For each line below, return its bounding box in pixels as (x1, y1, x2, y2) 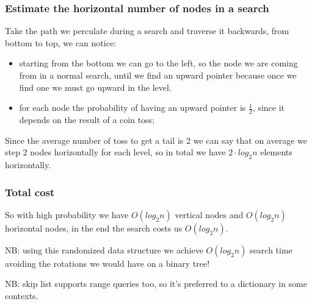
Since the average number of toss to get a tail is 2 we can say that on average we (5, 133, 307, 146)
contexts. (5, 289, 38, 302)
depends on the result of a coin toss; (19, 113, 155, 126)
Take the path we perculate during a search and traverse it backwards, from (5, 24, 289, 37)
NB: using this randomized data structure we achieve (5, 243, 203, 256)
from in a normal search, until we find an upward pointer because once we (19, 69, 297, 81)
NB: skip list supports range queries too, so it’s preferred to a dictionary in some (5, 277, 307, 290)
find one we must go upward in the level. (19, 80, 172, 93)
